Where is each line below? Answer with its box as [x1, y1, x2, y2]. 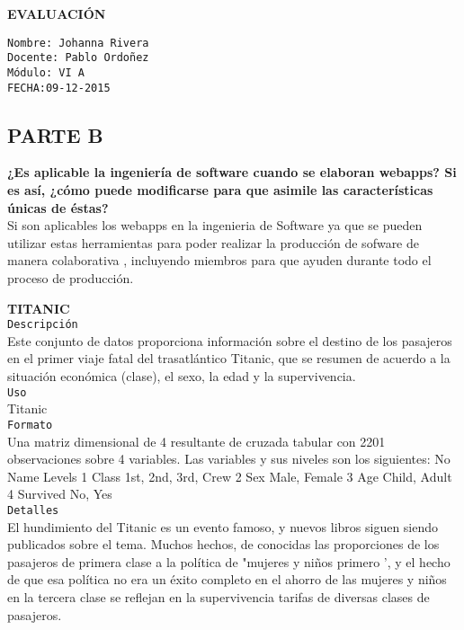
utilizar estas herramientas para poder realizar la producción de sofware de [7, 233, 419, 252]
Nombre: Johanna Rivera [7, 36, 149, 49]
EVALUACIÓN [7, 4, 106, 22]
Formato [7, 418, 53, 431]
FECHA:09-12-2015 [7, 81, 111, 94]
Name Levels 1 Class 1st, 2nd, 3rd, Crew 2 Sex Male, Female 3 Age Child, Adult [7, 466, 452, 485]
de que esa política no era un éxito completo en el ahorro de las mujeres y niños [7, 570, 447, 589]
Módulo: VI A [7, 66, 85, 79]
